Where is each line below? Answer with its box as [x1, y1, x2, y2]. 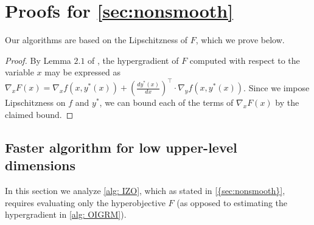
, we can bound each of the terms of [99, 96, 234, 109]
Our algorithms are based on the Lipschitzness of [5, 33, 188, 46]
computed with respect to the [189, 54, 300, 66]
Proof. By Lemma [5, 54, 71, 66]
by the [275, 96, 299, 109]
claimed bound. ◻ [5, 108, 74, 120]
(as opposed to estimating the [176, 196, 288, 209]
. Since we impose [243, 81, 310, 94]
